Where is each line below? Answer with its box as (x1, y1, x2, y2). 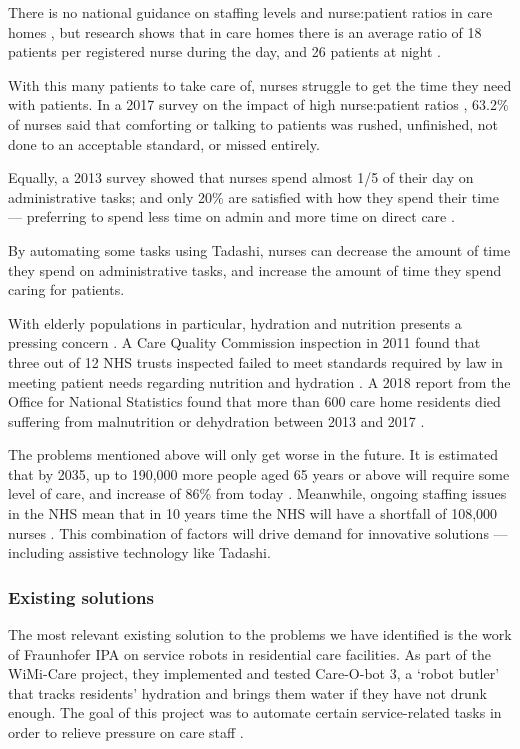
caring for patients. (8, 279, 125, 300)
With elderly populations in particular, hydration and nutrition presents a (8, 312, 462, 333)
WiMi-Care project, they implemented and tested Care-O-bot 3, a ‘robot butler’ (8, 663, 500, 684)
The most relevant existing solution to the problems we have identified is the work (8, 624, 512, 645)
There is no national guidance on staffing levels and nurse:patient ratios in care (8, 2, 493, 22)
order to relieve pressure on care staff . (8, 722, 244, 743)
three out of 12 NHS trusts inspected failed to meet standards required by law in (8, 351, 503, 372)
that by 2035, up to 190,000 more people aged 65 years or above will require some (8, 463, 510, 484)
